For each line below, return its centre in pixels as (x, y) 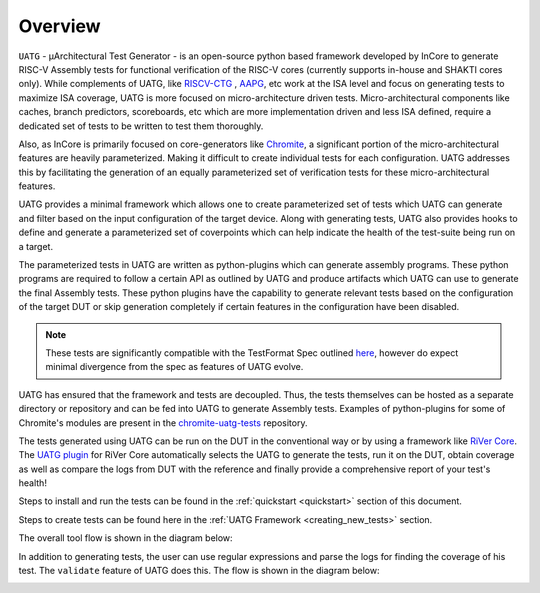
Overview (59, 26)
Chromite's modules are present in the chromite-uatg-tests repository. (163, 422)
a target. (36, 246)
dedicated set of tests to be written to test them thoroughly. (141, 126)
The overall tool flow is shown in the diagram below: (126, 538)
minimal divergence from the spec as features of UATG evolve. (174, 367)
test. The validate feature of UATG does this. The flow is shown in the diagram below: (199, 571)
